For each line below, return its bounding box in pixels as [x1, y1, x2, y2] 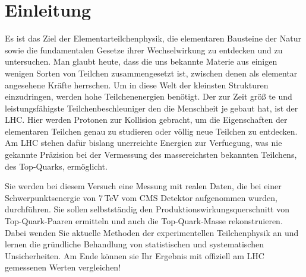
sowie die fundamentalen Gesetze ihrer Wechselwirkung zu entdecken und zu [5, 43, 283, 56]
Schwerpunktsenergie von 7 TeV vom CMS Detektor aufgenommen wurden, [5, 191, 277, 203]
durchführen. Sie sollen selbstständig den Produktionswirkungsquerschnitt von [5, 203, 289, 215]
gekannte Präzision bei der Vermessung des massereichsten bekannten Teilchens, [5, 148, 297, 161]
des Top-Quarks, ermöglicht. [5, 160, 108, 172]
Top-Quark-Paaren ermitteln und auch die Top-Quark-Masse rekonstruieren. [5, 215, 283, 227]
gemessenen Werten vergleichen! [5, 261, 121, 273]
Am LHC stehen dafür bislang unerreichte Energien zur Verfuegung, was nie [5, 136, 282, 149]
